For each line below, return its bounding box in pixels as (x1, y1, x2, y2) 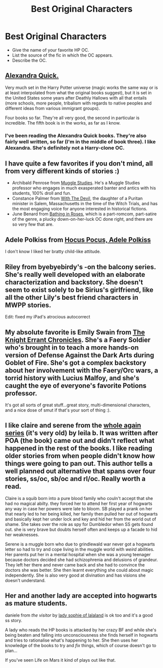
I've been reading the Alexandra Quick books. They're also (5, 132, 147, 139)
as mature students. (5, 599, 68, 607)
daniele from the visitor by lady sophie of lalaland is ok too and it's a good (5, 612, 153, 618)
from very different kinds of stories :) (5, 167, 120, 175)
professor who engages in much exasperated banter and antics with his (12, 185, 156, 191)
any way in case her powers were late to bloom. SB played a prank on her (5, 505, 152, 511)
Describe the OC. (12, 57, 47, 63)
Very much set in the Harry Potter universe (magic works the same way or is (5, 84, 158, 90)
